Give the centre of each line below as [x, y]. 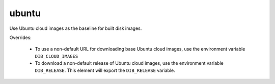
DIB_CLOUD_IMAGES [57, 56]
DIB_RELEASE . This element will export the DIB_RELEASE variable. [105, 70]
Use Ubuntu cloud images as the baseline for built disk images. [76, 28]
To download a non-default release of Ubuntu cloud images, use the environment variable [129, 63]
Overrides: [20, 37]
